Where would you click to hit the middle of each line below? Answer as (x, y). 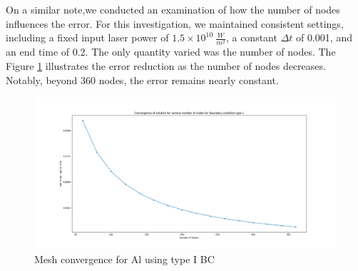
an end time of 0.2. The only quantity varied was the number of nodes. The (171, 52)
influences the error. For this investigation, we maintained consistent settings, (175, 23)
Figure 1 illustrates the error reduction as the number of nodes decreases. (166, 65)
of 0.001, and (324, 37)
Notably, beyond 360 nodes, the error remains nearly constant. (142, 80)
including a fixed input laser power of (87, 37)
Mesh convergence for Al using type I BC (124, 259)
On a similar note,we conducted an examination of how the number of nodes (173, 9)
